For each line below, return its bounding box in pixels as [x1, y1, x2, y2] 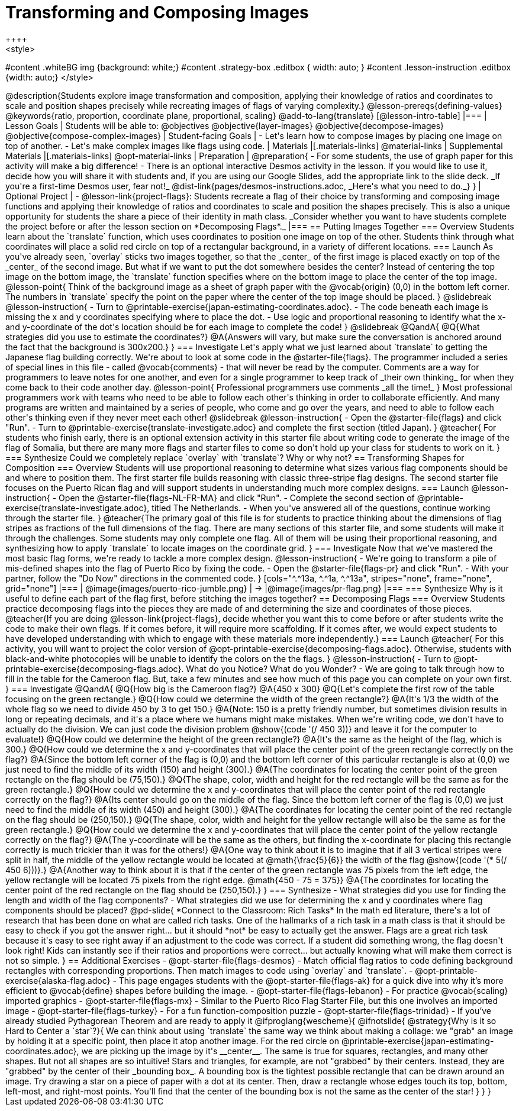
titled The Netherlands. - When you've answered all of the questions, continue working [151, 502, 491, 513]
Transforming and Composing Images [5, 2, 309, 22]
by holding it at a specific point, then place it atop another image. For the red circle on [5, 1035, 340, 1046]
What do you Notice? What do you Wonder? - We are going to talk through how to [186, 663, 505, 674]
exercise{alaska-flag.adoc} [5, 975, 111, 986]
